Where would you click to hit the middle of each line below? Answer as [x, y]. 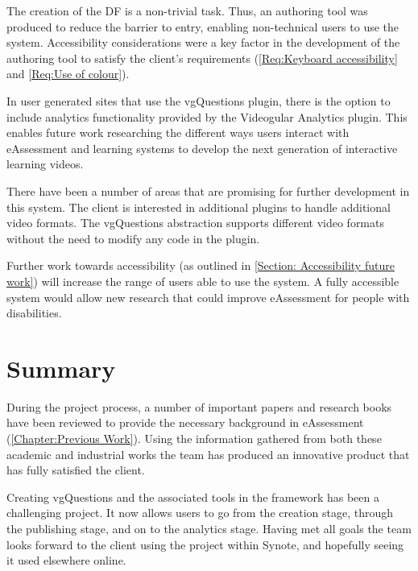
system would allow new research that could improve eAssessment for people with [208, 297]
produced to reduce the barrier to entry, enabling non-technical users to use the [203, 26]
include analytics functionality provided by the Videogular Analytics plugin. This [207, 116]
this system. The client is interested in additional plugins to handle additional [199, 207]
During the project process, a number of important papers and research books [199, 406]
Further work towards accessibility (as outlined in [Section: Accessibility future [201, 265]
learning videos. [45, 164]
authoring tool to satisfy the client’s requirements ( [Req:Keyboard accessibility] [202, 58]
